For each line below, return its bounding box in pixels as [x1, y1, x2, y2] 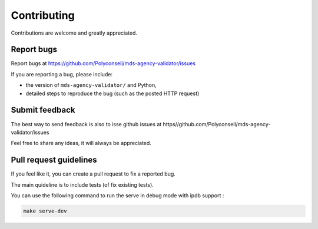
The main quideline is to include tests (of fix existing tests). [11, 181, 154, 188]
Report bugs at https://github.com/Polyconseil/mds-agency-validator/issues [11, 60, 196, 67]
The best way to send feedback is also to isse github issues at [11, 120, 162, 127]
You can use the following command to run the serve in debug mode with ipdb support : [11, 192, 224, 199]
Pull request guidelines [11, 155, 97, 165]
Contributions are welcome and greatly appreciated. [11, 29, 138, 36]
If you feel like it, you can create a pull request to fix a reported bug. [11, 170, 176, 177]
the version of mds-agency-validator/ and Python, [25, 82, 157, 89]
